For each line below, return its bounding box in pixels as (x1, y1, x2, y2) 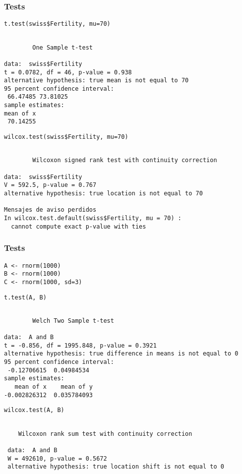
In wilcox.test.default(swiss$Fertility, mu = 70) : (4, 215, 181, 222)
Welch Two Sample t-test (32, 317, 114, 324)
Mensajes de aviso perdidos (4, 206, 97, 214)
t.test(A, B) (4, 294, 47, 301)
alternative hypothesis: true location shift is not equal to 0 (7, 463, 224, 471)
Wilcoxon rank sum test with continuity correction (18, 430, 192, 437)
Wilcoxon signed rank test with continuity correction (32, 157, 217, 164)
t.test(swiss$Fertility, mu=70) (4, 20, 111, 28)
